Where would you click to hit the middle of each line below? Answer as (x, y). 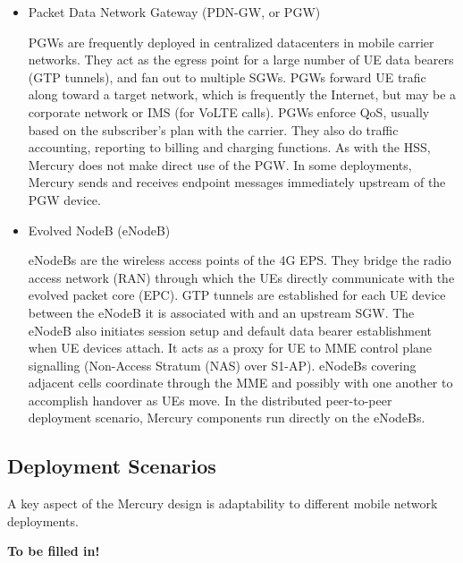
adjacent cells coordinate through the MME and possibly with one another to (240, 383)
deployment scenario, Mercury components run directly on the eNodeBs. (227, 418)
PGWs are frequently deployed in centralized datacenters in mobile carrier (231, 42)
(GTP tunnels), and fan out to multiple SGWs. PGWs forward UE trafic (227, 77)
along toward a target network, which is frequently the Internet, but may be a (242, 94)
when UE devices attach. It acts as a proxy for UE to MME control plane (230, 348)
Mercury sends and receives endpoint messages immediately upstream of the (237, 182)
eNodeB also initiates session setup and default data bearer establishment (230, 330)
